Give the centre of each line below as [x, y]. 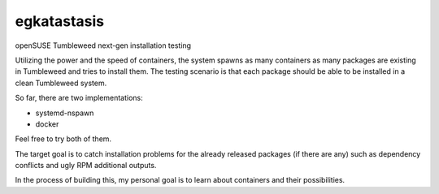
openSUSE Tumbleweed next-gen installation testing [103, 45]
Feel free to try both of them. [63, 139]
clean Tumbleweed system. [61, 83]
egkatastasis [60, 21]
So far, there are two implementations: [79, 98]
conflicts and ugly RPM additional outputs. [86, 166]
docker [47, 124]
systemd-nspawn [65, 113]
